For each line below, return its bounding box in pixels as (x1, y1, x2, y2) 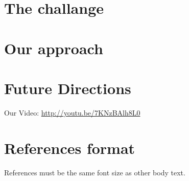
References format (4, 137, 135, 158)
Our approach (4, 37, 103, 58)
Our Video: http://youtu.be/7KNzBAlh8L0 (4, 107, 140, 118)
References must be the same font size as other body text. (4, 167, 185, 177)
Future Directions (4, 77, 131, 98)
